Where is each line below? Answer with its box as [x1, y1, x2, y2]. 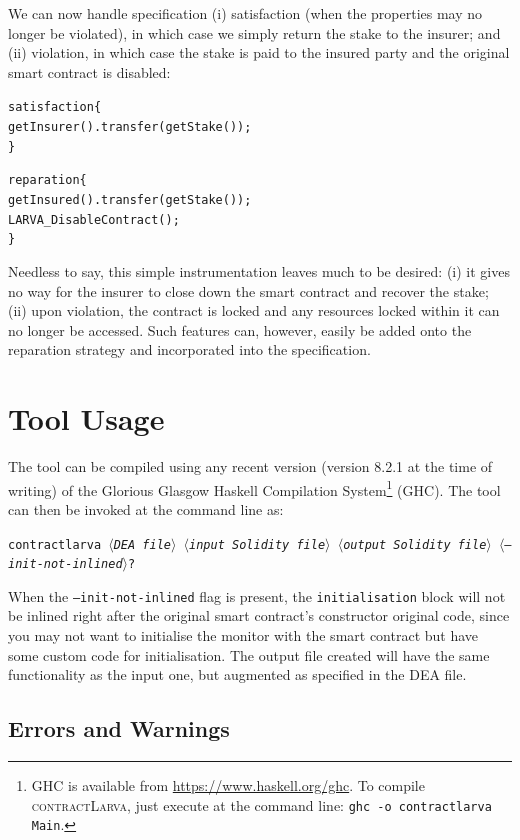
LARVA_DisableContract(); [8, 212, 180, 227]
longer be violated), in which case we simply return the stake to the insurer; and [8, 22, 501, 43]
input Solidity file [189, 537, 326, 552]
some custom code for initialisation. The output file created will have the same [8, 644, 490, 665]
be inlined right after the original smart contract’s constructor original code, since [8, 605, 510, 626]
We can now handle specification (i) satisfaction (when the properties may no [8, 3, 483, 23]
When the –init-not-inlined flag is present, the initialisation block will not [8, 585, 506, 606]
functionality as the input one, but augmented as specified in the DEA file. [8, 664, 467, 685]
